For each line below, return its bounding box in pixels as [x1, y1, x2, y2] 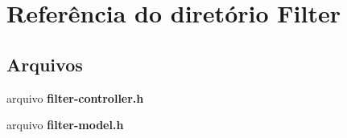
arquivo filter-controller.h [6, 89, 144, 106]
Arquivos [6, 51, 83, 76]
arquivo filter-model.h [6, 116, 124, 133]
